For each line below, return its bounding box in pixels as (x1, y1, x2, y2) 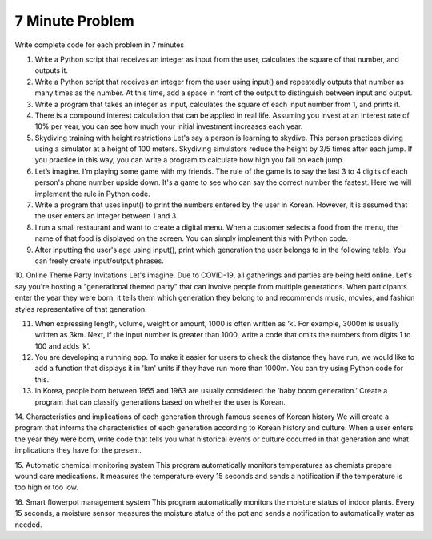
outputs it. (34, 66, 68, 75)
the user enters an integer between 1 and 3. (34, 211, 178, 221)
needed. (14, 520, 42, 529)
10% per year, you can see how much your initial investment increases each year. (34, 122, 303, 131)
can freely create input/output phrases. (34, 256, 164, 266)
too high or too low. (14, 482, 79, 492)
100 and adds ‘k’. (34, 341, 90, 351)
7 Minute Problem (14, 12, 135, 30)
